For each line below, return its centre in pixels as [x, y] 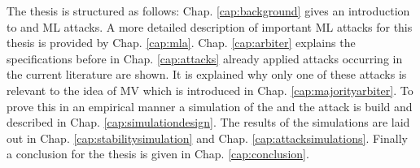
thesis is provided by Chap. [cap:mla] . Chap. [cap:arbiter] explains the [181, 43]
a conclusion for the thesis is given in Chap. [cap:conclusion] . [158, 154]
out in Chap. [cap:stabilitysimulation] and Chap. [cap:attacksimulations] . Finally [207, 138]
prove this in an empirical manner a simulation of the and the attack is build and [210, 106]
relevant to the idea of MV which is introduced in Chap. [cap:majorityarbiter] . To [210, 90]
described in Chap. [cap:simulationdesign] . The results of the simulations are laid [208, 122]
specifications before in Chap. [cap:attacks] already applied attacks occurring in [205, 58]
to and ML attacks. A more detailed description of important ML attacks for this [210, 26]
